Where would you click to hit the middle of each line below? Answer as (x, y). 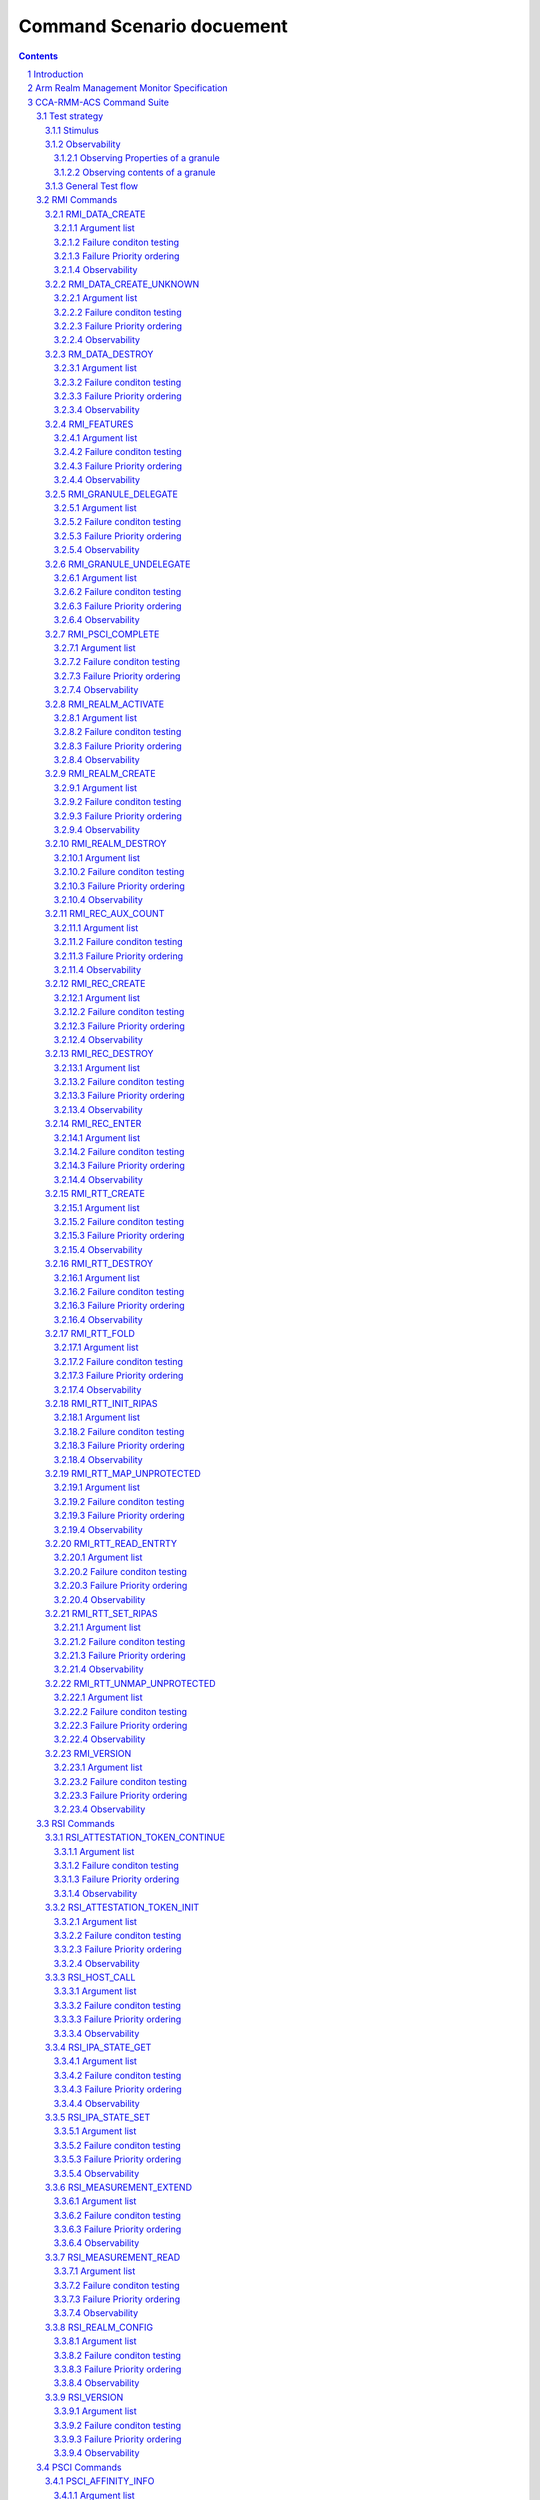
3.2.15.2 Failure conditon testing (119, 1221)
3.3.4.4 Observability (96, 2103)
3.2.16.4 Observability (98, 1319)
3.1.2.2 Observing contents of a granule (134, 172)
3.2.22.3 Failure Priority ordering (120, 1726)
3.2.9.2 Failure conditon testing (117, 802)
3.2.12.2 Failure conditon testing (119, 1012)
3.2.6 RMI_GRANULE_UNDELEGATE (118, 564)
